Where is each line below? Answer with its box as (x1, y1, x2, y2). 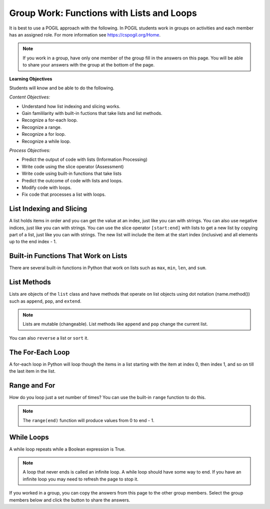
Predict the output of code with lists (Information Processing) (21, 156, 147, 162)
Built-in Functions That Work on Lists (9, 252, 127, 260)
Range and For (9, 381, 55, 390)
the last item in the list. (9, 368, 56, 374)
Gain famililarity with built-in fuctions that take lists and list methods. (21, 110, 162, 116)
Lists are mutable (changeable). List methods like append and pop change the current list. (22, 321, 208, 327)
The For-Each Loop (9, 348, 70, 357)
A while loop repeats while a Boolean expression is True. (9, 446, 126, 452)
